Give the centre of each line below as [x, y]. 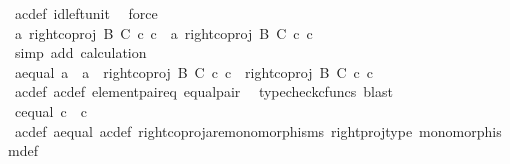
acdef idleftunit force [86, 13]
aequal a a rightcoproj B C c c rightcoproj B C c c [193, 71]
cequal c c [50, 110]
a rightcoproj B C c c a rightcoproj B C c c [163, 32]
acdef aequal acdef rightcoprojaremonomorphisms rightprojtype [213, 130]
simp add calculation [80, 52]
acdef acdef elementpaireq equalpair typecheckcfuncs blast [203, 91]
